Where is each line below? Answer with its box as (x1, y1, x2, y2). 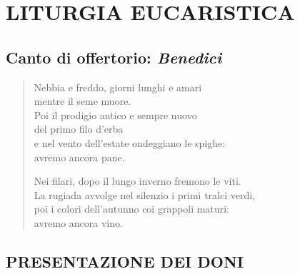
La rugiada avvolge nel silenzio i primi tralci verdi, (34, 187, 256, 202)
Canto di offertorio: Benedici (6, 46, 222, 68)
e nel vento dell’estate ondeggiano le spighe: (34, 135, 226, 150)
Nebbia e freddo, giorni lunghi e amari (34, 79, 202, 94)
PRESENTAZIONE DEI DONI (6, 250, 244, 272)
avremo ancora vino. (34, 215, 123, 230)
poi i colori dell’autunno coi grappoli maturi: (34, 201, 229, 216)
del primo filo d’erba (34, 121, 124, 136)
